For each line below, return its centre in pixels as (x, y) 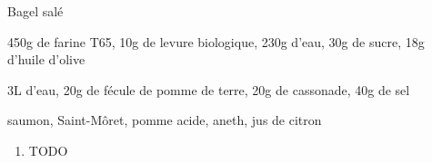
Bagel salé (35, 11)
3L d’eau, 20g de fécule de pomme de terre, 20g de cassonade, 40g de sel (209, 89)
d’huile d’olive (46, 59)
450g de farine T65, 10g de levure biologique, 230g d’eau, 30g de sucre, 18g (216, 41)
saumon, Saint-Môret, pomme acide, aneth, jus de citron (165, 120)
